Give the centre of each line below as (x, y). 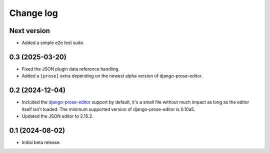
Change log (34, 13)
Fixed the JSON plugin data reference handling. (71, 69)
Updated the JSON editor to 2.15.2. (57, 116)
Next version (29, 31)
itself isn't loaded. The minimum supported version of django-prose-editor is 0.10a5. (108, 109)
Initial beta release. (41, 142)
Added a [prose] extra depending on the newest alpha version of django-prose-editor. (112, 76)
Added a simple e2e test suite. (53, 43)
